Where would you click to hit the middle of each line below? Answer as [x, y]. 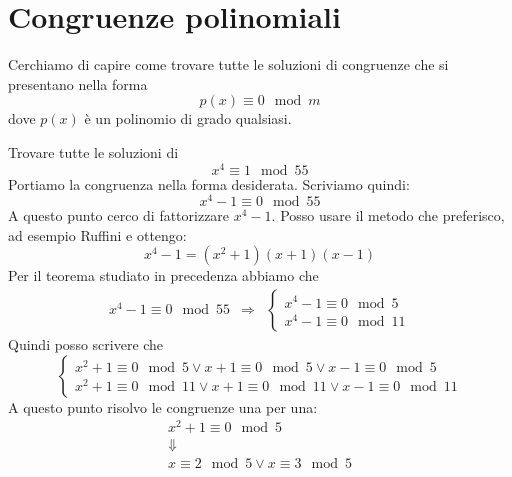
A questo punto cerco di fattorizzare [119, 215]
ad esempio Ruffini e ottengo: [97, 234]
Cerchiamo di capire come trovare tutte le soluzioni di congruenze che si [228, 64]
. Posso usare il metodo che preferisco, [388, 215]
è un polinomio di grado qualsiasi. [188, 118]
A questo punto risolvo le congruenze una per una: [163, 406]
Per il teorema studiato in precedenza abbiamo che [163, 275]
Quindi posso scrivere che [86, 344]
